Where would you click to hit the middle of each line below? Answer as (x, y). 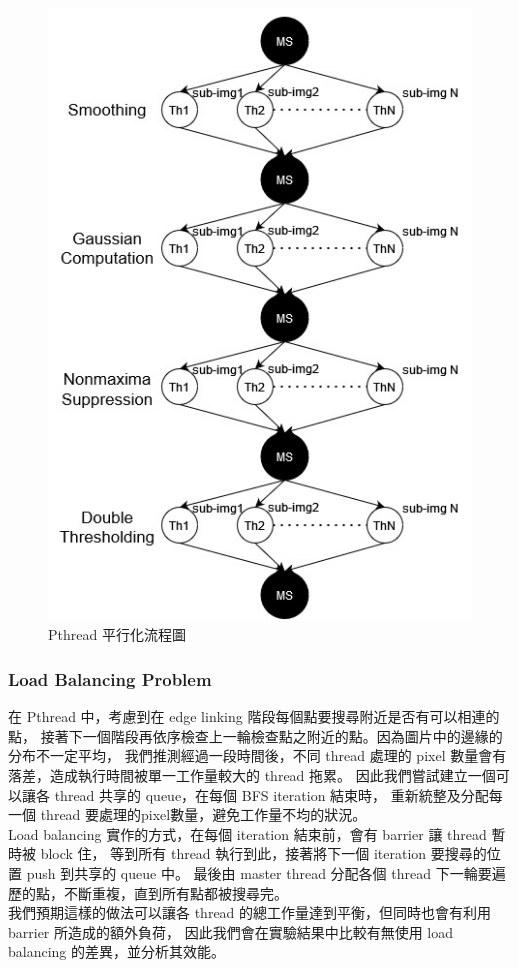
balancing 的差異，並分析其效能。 (117, 951)
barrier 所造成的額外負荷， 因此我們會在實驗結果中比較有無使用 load (231, 931)
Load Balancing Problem (110, 678)
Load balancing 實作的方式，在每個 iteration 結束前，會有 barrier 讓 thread (247, 833)
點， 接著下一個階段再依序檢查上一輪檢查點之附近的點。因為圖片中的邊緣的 (255, 735)
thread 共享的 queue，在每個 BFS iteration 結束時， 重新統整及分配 (271, 794)
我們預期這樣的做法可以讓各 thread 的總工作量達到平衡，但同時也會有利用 (250, 912)
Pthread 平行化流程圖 (117, 634)
